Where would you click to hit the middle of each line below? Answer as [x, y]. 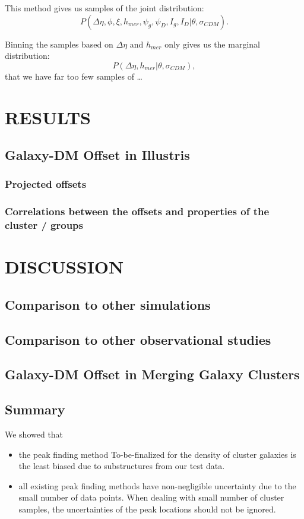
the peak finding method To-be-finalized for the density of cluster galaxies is [157, 454]
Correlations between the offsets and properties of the [137, 211]
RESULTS [48, 117]
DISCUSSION [64, 267]
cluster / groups [44, 225]
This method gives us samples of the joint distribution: [104, 8]
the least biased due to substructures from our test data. [122, 466]
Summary [35, 409]
